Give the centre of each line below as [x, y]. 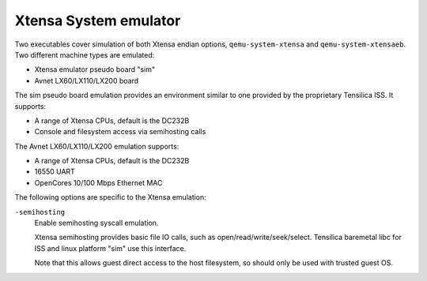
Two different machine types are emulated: [85, 54]
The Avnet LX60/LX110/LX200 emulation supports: [97, 146]
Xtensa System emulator [98, 21]
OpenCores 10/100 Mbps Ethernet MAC [98, 182]
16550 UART [55, 172]
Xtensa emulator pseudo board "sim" [95, 69]
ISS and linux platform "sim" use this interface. [110, 248]
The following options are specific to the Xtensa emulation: [111, 197]
